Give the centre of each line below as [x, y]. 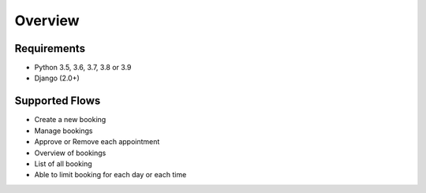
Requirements [50, 48]
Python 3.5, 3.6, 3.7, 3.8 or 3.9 [83, 68]
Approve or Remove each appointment [97, 142]
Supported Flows [58, 101]
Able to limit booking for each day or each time [110, 175]
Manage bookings [64, 131]
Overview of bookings [70, 153]
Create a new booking [70, 120]
